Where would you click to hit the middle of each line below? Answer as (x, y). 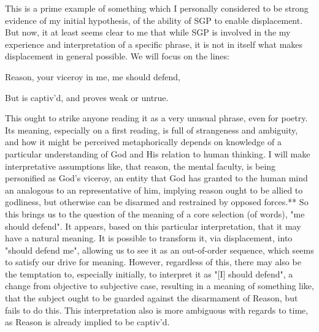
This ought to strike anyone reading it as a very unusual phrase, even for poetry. (156, 118)
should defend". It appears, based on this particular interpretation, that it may (153, 226)
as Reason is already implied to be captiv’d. (87, 322)
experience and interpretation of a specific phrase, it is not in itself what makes (154, 44)
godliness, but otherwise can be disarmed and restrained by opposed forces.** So (157, 202)
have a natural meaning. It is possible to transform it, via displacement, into (149, 238)
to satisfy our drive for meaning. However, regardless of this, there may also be (153, 262)
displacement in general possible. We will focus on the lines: (117, 56)
